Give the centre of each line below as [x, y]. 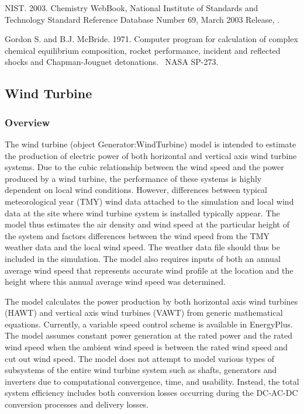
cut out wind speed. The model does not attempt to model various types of [140, 358]
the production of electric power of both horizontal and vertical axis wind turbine [151, 155]
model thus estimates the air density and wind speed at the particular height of [147, 224]
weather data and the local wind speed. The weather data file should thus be [142, 247]
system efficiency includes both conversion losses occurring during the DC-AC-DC [151, 393]
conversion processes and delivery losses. [77, 404]
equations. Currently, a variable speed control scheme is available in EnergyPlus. [149, 324]
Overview [27, 122]
